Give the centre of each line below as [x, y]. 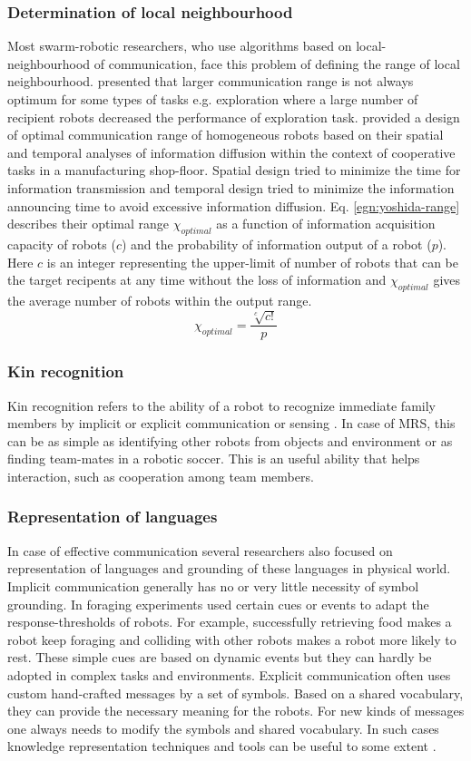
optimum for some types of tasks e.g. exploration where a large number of [213, 99]
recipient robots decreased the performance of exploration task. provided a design [234, 117]
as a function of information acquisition [326, 224]
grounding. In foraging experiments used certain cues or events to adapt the [218, 604]
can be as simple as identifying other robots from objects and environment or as [230, 440]
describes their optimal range [88, 224]
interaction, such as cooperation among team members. [161, 476]
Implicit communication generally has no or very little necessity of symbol [213, 585]
